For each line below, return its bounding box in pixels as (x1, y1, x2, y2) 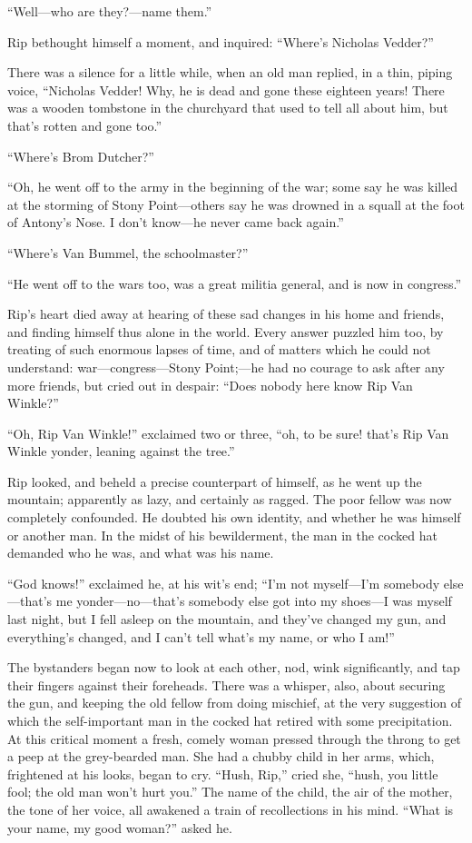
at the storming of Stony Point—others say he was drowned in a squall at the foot (7, 194, 465, 213)
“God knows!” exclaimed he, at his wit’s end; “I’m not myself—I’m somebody (7, 573, 440, 592)
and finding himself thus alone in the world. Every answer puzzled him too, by (7, 322, 444, 341)
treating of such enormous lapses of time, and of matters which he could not (7, 340, 431, 359)
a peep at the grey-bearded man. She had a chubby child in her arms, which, (7, 747, 435, 766)
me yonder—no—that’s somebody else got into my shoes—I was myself (55, 591, 452, 610)
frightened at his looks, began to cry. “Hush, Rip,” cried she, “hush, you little (7, 764, 438, 783)
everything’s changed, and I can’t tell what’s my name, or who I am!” (7, 627, 395, 646)
